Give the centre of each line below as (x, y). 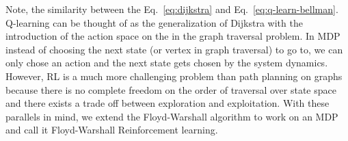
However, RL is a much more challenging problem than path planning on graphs (174, 76)
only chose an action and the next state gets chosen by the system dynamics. (167, 63)
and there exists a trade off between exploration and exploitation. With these (168, 103)
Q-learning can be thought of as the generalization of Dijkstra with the (154, 22)
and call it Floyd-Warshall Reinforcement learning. (112, 130)
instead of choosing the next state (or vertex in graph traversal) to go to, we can (174, 49)
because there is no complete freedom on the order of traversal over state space (171, 89)
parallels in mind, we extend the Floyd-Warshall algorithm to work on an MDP (172, 116)
